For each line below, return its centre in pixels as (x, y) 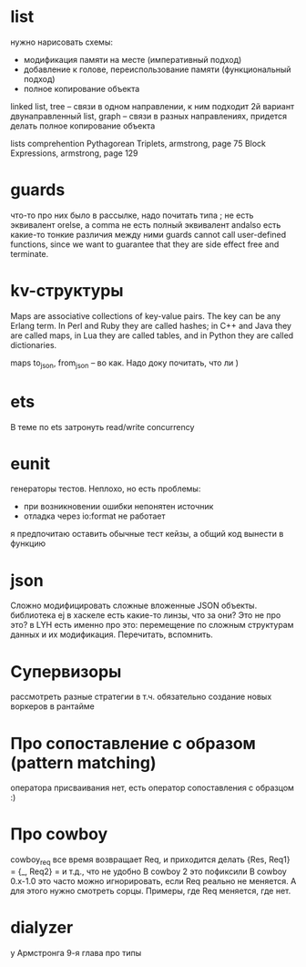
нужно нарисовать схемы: (61, 42)
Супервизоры (66, 671)
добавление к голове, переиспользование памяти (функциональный (157, 69)
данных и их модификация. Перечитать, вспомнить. (112, 634)
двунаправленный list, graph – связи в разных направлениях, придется (149, 116)
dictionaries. (34, 345)
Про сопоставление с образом (133, 743)
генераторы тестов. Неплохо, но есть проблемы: (106, 489)
